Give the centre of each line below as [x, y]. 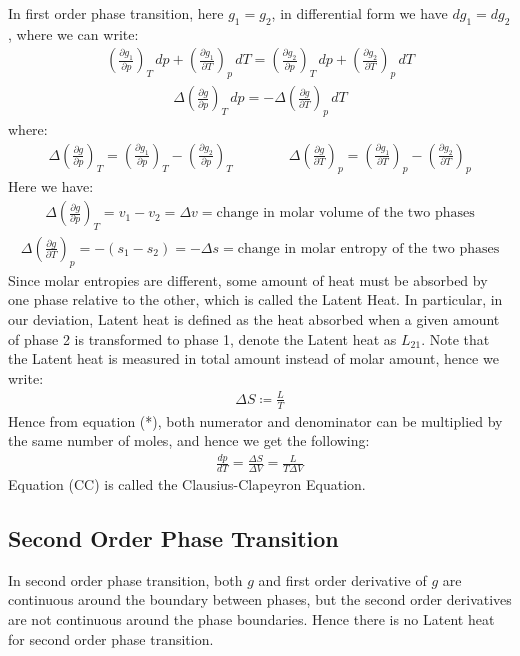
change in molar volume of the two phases [345, 213]
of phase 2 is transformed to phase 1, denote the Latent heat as [202, 338]
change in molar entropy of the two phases [368, 248]
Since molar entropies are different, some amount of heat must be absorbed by [248, 279]
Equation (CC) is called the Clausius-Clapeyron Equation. [187, 484]
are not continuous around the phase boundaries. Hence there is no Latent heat [251, 619]
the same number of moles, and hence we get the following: [189, 440]
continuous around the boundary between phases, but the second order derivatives [260, 599]
